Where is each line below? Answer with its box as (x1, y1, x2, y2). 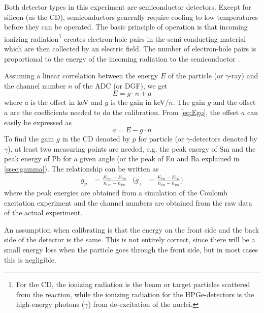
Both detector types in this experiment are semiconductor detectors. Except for (4, 2, 251, 12)
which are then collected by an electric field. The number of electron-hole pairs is (4, 43, 256, 54)
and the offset (213, 97, 256, 107)
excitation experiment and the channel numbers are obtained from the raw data (4, 197, 252, 208)
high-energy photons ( (16, 299, 85, 309)
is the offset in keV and (30, 97, 103, 107)
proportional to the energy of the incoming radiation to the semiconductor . (4, 53, 240, 64)
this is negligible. (4, 254, 56, 265)
